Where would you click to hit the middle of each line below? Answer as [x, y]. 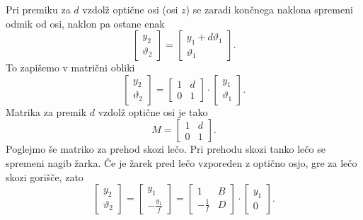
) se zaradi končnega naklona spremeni [269, 9]
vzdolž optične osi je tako [153, 111]
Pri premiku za [38, 9]
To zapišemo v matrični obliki [70, 68]
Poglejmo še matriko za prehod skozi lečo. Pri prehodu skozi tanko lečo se [166, 149]
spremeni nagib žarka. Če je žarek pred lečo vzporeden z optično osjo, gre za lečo [181, 162]
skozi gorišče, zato [45, 176]
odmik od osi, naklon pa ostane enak [85, 23]
